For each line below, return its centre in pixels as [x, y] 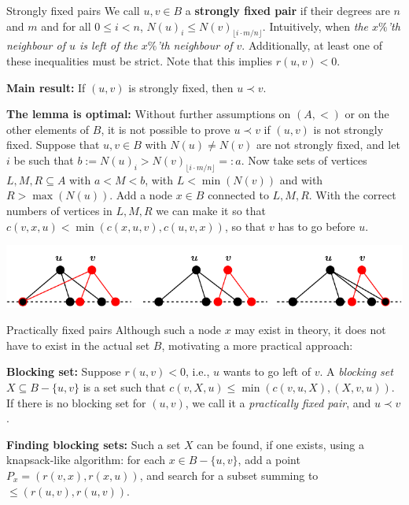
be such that [44, 160]
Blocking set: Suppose [64, 371]
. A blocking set [356, 371]
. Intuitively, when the [315, 26]
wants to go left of [267, 371]
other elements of [48, 129]
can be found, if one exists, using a [280, 444]
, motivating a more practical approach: [257, 345]
